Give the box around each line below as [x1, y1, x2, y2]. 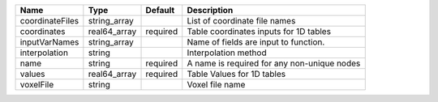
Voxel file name [187, 79, 246, 90]
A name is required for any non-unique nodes [187, 57, 361, 69]
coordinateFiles [19, 15, 79, 26]
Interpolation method [187, 47, 267, 58]
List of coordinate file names [187, 15, 296, 26]
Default [145, 5, 175, 15]
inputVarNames [19, 36, 79, 48]
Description [187, 5, 234, 15]
